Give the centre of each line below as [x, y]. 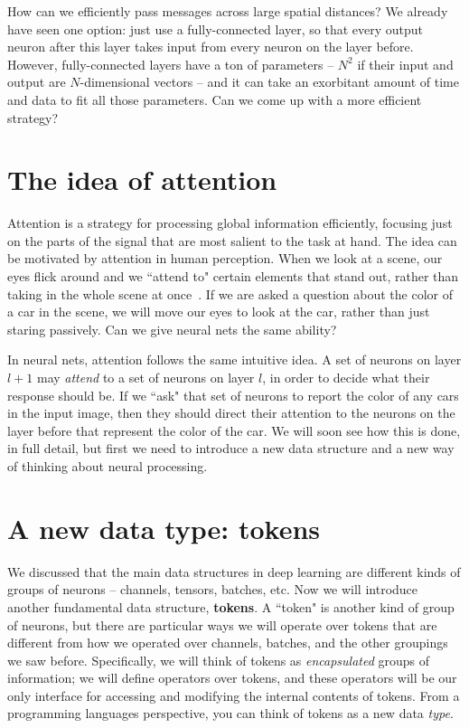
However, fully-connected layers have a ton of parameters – [171, 64]
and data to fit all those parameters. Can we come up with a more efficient [215, 99]
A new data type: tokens [164, 528]
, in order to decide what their [346, 378]
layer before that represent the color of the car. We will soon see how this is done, [234, 430]
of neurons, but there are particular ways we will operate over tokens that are [222, 624]
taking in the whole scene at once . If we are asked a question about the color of [230, 293]
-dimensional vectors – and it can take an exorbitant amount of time [269, 82]
